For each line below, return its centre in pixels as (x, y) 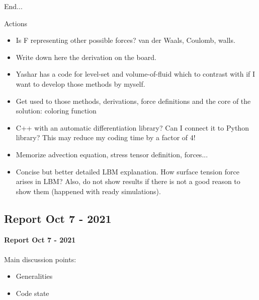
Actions (16, 23)
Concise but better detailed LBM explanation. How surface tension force (127, 171)
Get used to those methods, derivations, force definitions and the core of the (133, 101)
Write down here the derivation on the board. (86, 57)
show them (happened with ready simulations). (88, 191)
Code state (32, 293)
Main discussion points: (40, 259)
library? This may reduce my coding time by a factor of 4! (106, 137)
